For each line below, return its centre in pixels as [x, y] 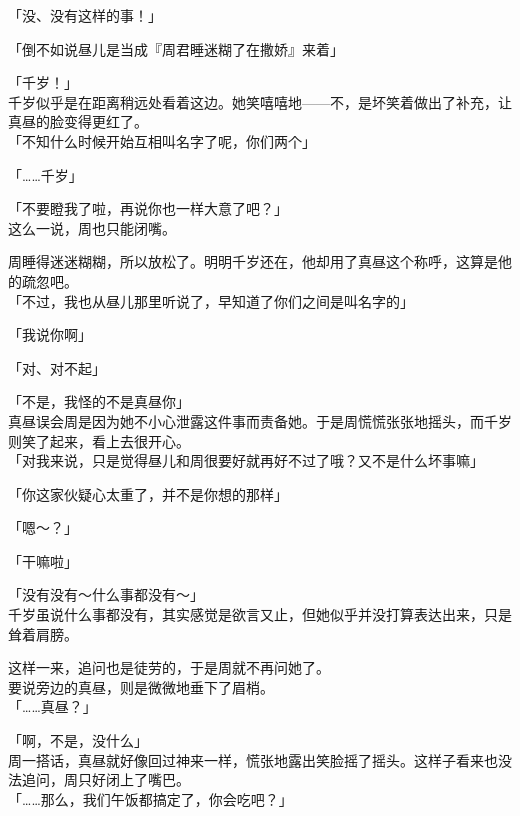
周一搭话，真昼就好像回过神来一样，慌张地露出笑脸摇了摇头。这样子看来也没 [260, 759]
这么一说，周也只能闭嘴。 [92, 227]
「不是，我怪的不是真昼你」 [99, 401]
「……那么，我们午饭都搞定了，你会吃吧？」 [150, 798]
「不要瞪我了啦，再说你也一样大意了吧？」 [148, 208]
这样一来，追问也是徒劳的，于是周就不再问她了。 [169, 667]
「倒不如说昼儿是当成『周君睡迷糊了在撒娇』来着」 [176, 48]
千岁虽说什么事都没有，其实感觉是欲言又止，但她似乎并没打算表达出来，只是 [260, 614]
